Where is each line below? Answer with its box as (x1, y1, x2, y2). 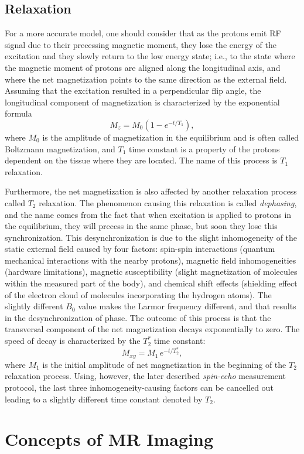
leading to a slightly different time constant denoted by (5, 392, 203, 405)
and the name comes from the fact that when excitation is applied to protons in (5, 208, 292, 220)
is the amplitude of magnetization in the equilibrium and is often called (42, 131, 299, 143)
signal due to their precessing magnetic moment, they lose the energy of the (5, 38, 276, 50)
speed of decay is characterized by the (5, 334, 141, 347)
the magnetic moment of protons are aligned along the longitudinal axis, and (5, 61, 281, 73)
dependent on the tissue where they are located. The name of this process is (5, 154, 278, 166)
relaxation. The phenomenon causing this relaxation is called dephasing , (39, 196, 297, 209)
